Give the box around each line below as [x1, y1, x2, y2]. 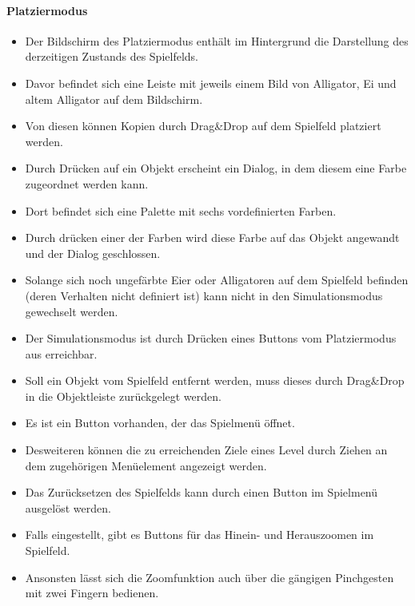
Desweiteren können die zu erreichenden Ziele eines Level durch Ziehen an [25, 442, 388, 458]
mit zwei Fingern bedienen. [25, 584, 159, 601]
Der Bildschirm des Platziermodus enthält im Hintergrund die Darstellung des [25, 32, 409, 49]
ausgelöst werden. [25, 499, 111, 516]
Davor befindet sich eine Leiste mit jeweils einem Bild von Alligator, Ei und [25, 74, 397, 91]
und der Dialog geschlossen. [25, 244, 161, 261]
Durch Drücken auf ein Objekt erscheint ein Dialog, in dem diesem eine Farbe [25, 160, 407, 176]
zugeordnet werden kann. [25, 175, 149, 192]
